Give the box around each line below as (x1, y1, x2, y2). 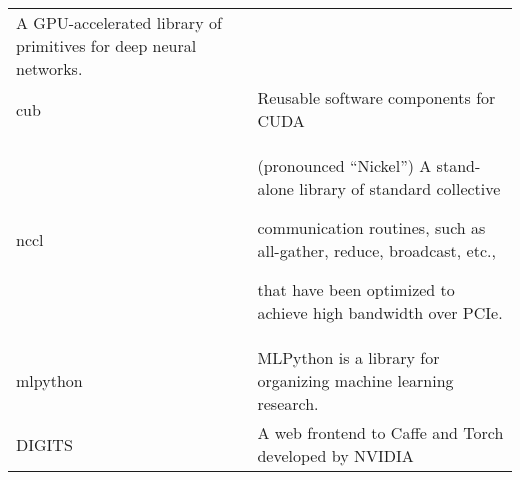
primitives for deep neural (16, 34, 197, 57)
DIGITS (16, 432, 73, 456)
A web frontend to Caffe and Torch (257, 421, 504, 444)
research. (257, 392, 319, 415)
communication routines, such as (257, 216, 486, 239)
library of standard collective (299, 177, 501, 200)
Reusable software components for (257, 86, 496, 109)
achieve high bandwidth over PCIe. (257, 301, 503, 324)
